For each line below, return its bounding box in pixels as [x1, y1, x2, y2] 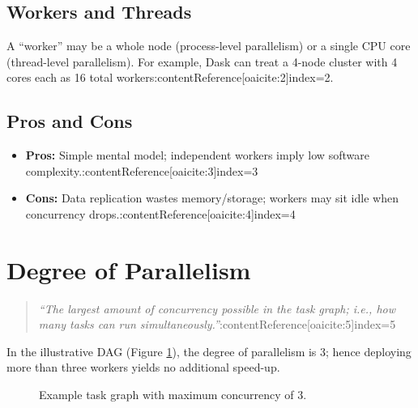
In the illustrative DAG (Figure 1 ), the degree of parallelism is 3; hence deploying [6, 342, 412, 359]
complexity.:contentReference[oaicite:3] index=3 [25, 162, 258, 179]
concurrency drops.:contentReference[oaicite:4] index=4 [25, 205, 296, 222]
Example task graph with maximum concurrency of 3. [39, 386, 307, 403]
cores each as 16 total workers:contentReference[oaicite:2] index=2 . [6, 69, 334, 86]
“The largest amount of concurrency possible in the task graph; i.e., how [38, 300, 396, 317]
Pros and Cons [6, 108, 133, 134]
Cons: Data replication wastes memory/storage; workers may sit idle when [25, 189, 399, 206]
